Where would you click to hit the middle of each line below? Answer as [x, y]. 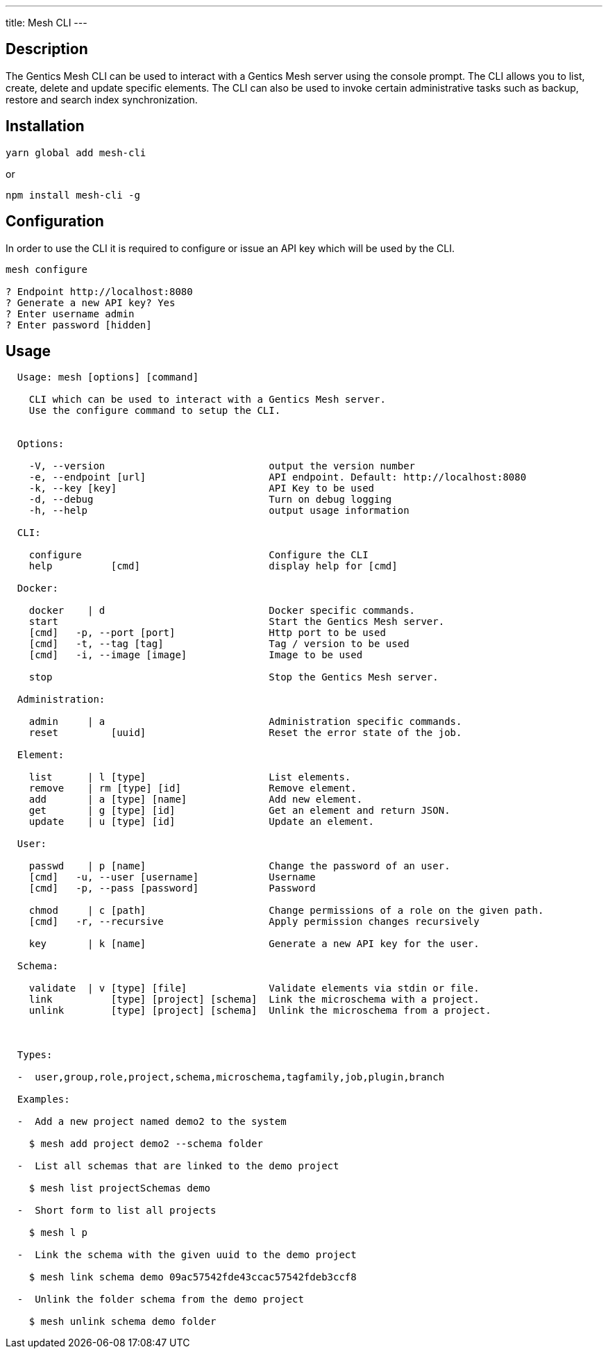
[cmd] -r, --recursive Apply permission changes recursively [254, 922]
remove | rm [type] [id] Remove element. [193, 788]
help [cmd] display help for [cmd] [213, 566]
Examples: [43, 1100]
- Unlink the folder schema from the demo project [160, 1299]
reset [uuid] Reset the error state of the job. [245, 733]
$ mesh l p [58, 1233]
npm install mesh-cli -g [73, 195]
